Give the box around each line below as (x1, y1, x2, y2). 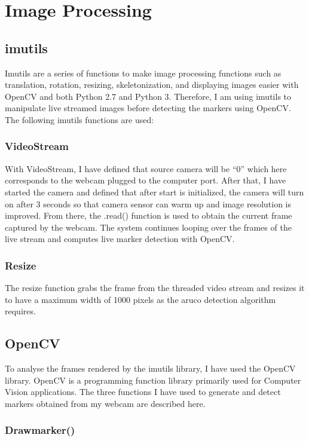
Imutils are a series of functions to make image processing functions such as (5, 66, 282, 79)
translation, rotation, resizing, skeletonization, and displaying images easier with (5, 78, 299, 91)
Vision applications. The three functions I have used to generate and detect (5, 385, 281, 398)
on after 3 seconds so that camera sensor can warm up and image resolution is (5, 197, 292, 210)
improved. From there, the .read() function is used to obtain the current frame (5, 209, 292, 222)
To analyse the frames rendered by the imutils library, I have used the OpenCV (5, 362, 296, 375)
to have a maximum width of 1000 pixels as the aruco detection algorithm (5, 293, 276, 305)
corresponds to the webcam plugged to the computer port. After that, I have (5, 174, 286, 186)
